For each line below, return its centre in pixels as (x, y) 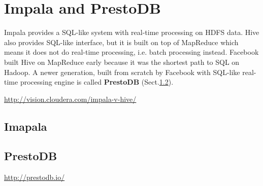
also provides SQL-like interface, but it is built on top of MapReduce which (121, 42)
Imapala (26, 126)
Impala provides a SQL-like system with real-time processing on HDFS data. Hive (132, 32)
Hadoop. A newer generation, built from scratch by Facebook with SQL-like (122, 72)
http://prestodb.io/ (35, 177)
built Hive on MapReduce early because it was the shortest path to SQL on (122, 62)
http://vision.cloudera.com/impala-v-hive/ (70, 99)
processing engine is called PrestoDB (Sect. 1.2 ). (97, 82)
